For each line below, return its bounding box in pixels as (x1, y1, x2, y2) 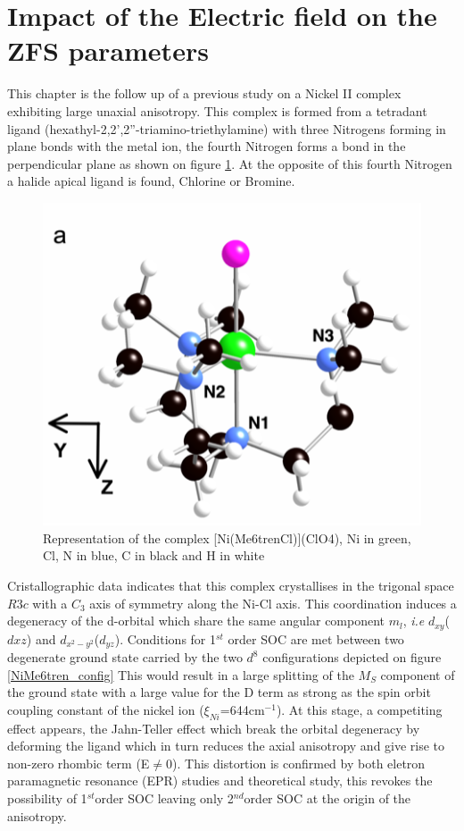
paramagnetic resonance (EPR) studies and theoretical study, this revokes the (7, 771, 433, 790)
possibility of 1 (7, 789, 87, 808)
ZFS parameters (7, 32, 209, 69)
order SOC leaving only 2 (95, 789, 234, 808)
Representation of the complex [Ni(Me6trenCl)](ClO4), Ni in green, (43, 528, 411, 547)
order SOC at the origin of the (244, 789, 411, 808)
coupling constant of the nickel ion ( (7, 700, 204, 718)
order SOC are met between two (228, 629, 404, 648)
